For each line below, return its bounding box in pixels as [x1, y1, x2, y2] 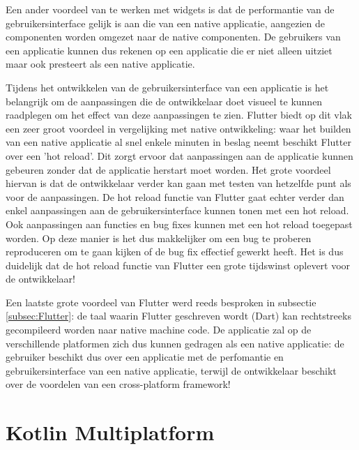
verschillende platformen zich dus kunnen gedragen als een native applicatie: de [6, 336, 344, 350]
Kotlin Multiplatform [6, 418, 215, 447]
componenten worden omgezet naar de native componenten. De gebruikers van [6, 29, 341, 44]
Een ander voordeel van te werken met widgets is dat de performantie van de [6, 2, 335, 16]
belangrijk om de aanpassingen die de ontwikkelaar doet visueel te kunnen [6, 93, 323, 108]
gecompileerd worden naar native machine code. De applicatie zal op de [6, 322, 312, 337]
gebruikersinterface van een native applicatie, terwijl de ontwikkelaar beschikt [6, 363, 337, 377]
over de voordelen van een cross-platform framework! [6, 377, 231, 391]
